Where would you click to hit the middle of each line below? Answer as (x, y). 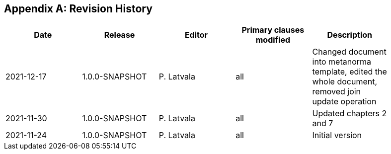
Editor (196, 35)
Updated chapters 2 (350, 114)
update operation (344, 102)
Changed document (349, 52)
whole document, (345, 82)
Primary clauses (273, 30)
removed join (337, 92)
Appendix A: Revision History (78, 9)
